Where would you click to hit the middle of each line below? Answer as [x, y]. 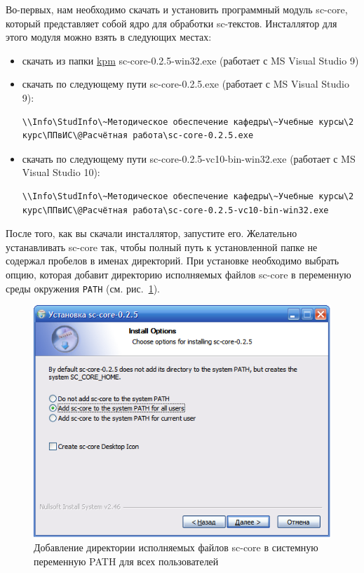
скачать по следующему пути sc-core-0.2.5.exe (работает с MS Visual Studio [186, 84]
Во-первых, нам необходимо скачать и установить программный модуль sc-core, [177, 9]
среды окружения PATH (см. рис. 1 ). [83, 288]
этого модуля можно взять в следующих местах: [109, 37]
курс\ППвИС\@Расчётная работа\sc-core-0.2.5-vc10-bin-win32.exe [175, 210]
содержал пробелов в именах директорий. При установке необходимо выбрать [173, 261]
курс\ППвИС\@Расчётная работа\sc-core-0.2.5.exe [138, 136]
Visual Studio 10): [61, 172]
